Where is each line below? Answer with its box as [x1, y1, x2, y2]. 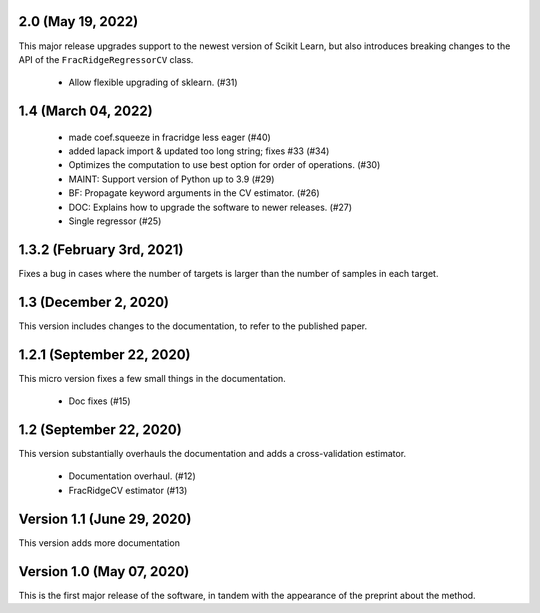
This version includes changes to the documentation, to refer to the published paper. [18, 320, 368, 332]
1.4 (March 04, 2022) [18, 103, 154, 120]
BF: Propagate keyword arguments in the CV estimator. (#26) [68, 187, 320, 199]
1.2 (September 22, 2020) [18, 421, 182, 438]
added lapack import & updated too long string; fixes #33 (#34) [68, 145, 330, 157]
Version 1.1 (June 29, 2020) [18, 510, 192, 527]
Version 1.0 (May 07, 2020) [18, 563, 190, 580]
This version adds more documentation [18, 536, 180, 549]
